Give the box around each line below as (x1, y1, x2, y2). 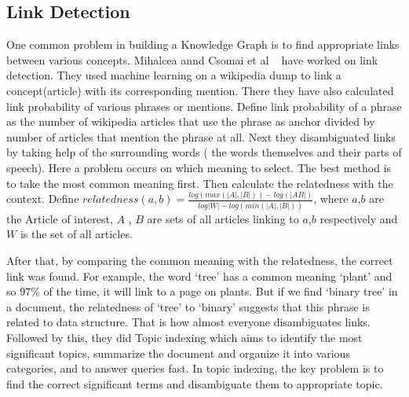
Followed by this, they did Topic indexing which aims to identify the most (6, 329, 363, 345)
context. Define (6, 190, 79, 207)
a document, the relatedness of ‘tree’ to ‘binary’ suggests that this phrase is (6, 298, 370, 314)
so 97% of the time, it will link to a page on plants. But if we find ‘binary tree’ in (6, 283, 398, 300)
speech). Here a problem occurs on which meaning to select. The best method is (6, 159, 392, 175)
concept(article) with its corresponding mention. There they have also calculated (6, 82, 394, 98)
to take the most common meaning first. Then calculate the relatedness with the (6, 175, 393, 191)
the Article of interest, (6, 210, 113, 226)
